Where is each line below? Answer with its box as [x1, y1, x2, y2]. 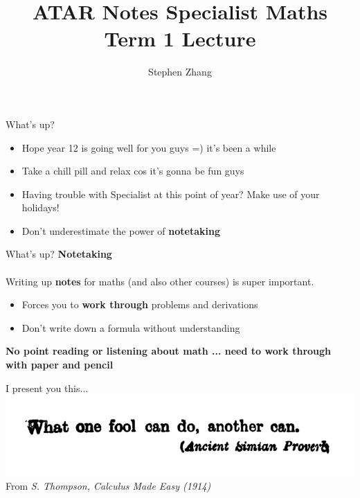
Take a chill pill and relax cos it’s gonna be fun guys [21, 163, 244, 178]
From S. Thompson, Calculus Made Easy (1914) [6, 479, 211, 493]
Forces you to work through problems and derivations [21, 297, 258, 312]
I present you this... [6, 380, 89, 395]
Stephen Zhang [148, 64, 212, 79]
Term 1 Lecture [104, 24, 256, 53]
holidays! [21, 200, 60, 215]
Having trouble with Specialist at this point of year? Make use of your [21, 186, 320, 201]
